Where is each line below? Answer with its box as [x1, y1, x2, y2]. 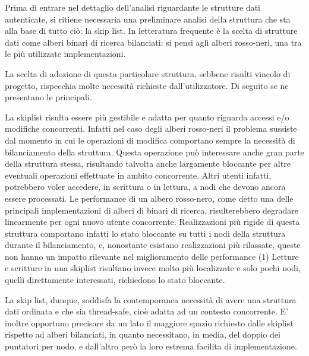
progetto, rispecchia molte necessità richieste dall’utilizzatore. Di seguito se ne [5, 79, 289, 91]
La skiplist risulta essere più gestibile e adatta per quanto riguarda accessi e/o [5, 110, 289, 123]
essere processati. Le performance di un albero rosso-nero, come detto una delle [5, 192, 294, 204]
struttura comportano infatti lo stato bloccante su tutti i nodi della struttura [5, 227, 286, 239]
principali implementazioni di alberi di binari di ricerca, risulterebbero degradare [5, 204, 299, 216]
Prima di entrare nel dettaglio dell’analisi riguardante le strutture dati [5, 1, 261, 13]
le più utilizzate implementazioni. [5, 47, 126, 60]
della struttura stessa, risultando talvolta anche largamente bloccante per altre [5, 157, 291, 170]
